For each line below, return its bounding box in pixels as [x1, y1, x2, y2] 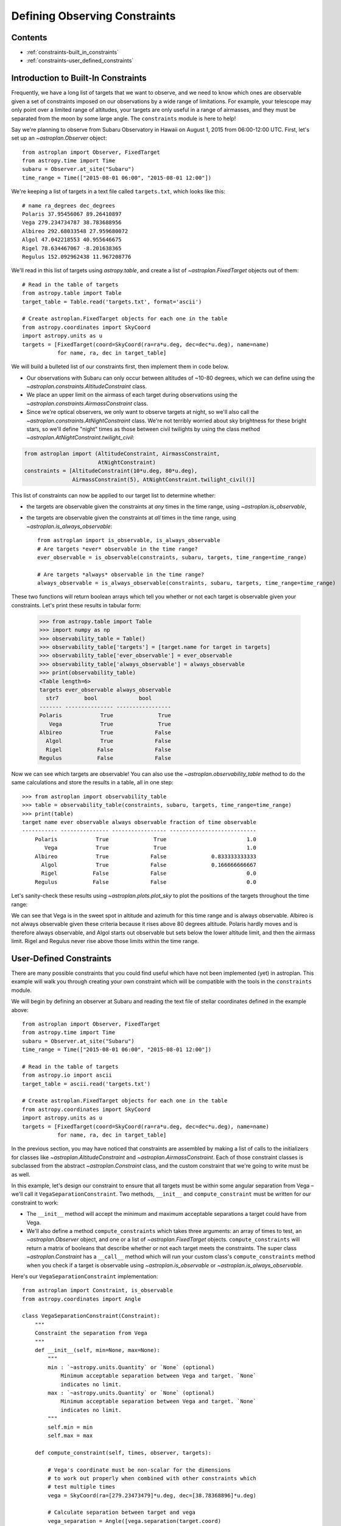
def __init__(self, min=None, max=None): [34, 1347, 161, 1354]
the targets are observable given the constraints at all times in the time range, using [26, 514, 237, 521]
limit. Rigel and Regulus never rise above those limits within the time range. [11, 938, 199, 945]
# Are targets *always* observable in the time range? [37, 571, 205, 578]
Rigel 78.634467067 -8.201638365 [22, 245, 122, 251]
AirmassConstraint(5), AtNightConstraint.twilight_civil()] [72, 476, 256, 483]
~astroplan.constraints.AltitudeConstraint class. [26, 383, 147, 390]
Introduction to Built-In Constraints [11, 73, 147, 84]
